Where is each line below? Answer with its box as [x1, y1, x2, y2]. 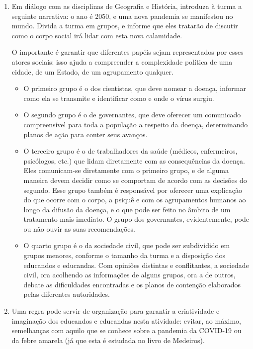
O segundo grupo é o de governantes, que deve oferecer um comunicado [23, 109, 241, 120]
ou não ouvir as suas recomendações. [23, 223, 135, 234]
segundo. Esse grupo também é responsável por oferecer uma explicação [23, 184, 242, 195]
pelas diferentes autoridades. [23, 289, 110, 299]
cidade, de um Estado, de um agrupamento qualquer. [11, 66, 173, 77]
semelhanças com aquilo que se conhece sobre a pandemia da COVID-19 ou [11, 325, 242, 336]
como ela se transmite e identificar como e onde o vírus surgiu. [23, 92, 214, 103]
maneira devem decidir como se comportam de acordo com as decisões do [23, 174, 247, 185]
